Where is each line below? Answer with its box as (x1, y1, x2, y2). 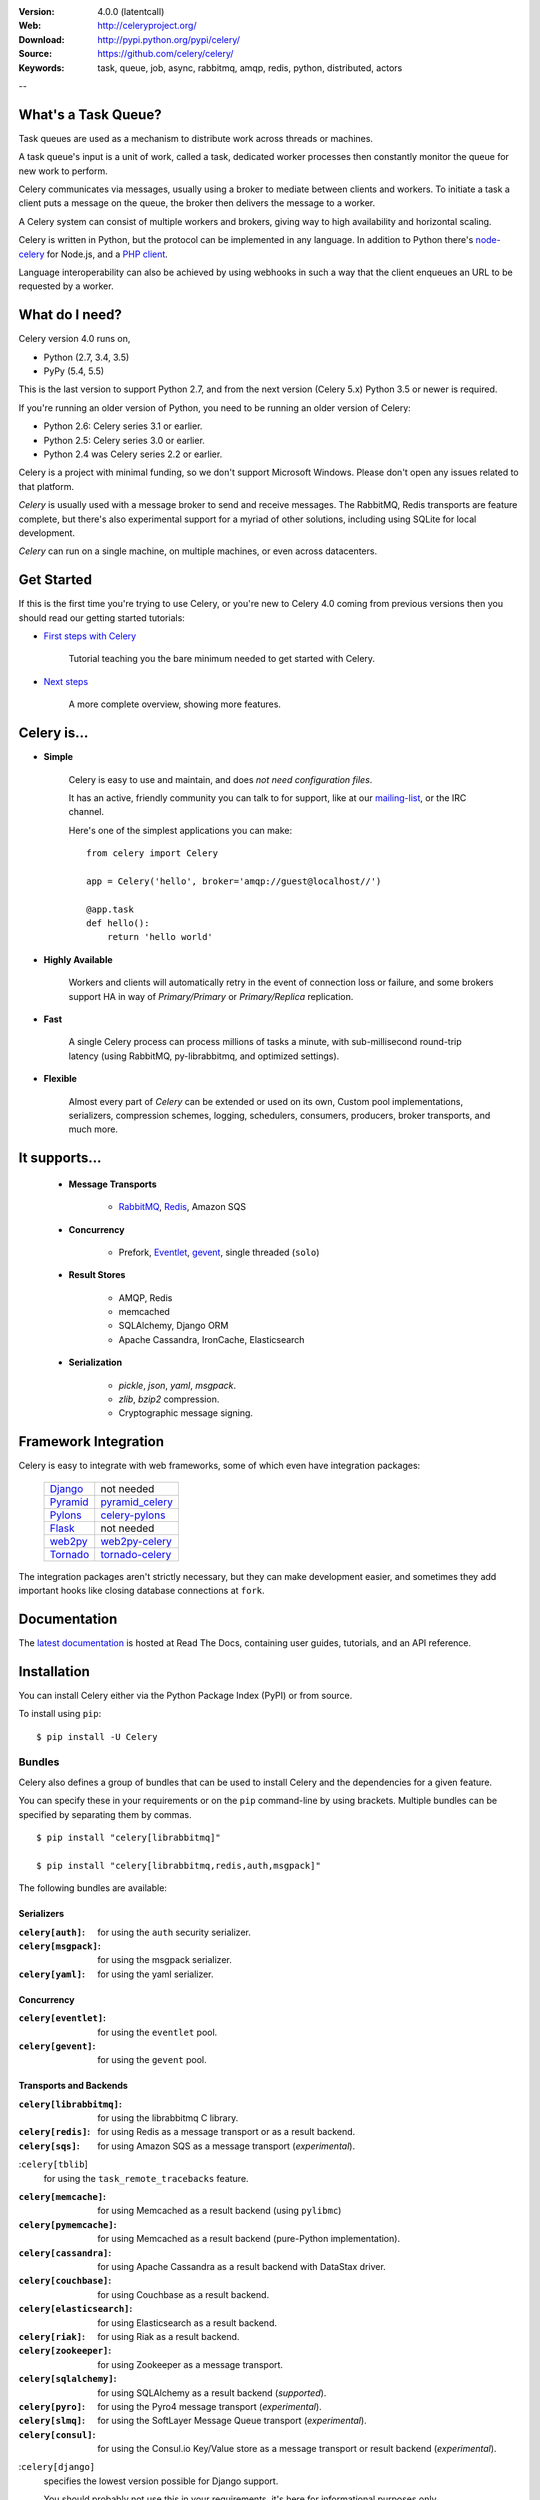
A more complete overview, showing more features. (68, 698, 282, 710)
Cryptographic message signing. (118, 1407, 254, 1419)
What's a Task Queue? (18, 106, 162, 123)
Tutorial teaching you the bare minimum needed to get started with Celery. (68, 653, 375, 665)
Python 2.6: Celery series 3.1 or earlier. (43, 420, 203, 432)
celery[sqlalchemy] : (18, 2373, 117, 2385)
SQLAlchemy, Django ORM (118, 1320, 229, 1332)
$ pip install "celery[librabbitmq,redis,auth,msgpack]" (36, 1860, 322, 1871)
